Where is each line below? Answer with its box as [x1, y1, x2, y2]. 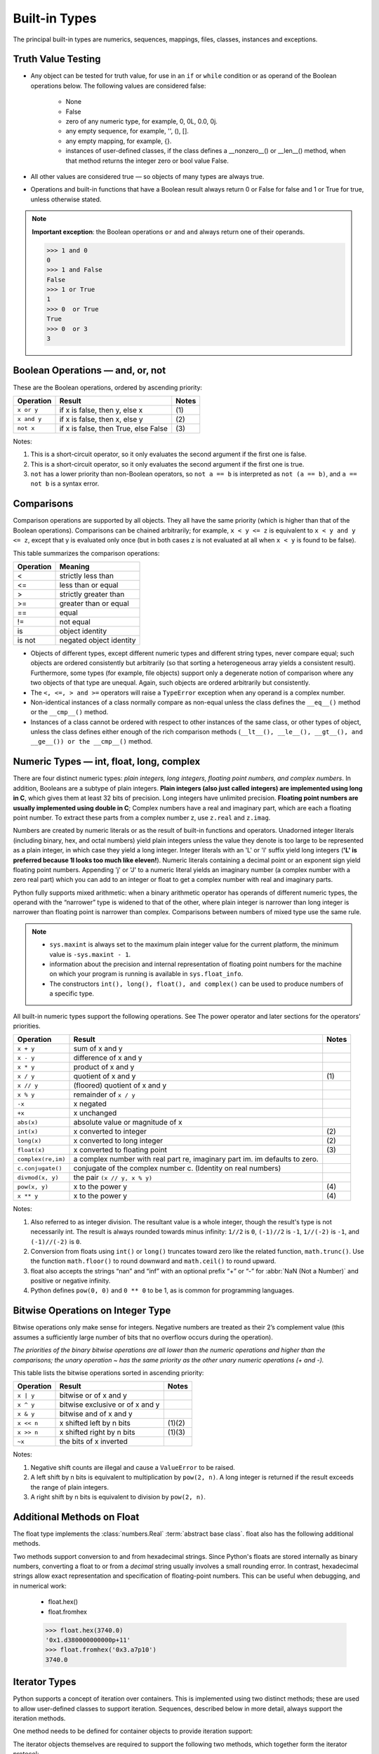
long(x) [17, 1137, 42, 1144]
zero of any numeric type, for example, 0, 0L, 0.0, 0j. [65, 117, 218, 126]
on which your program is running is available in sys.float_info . [49, 970, 244, 978]
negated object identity [59, 635, 136, 645]
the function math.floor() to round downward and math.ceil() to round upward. [30, 1257, 277, 1266]
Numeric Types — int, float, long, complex [13, 756, 201, 768]
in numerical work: [13, 1581, 67, 1590]
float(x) [17, 1146, 46, 1153]
